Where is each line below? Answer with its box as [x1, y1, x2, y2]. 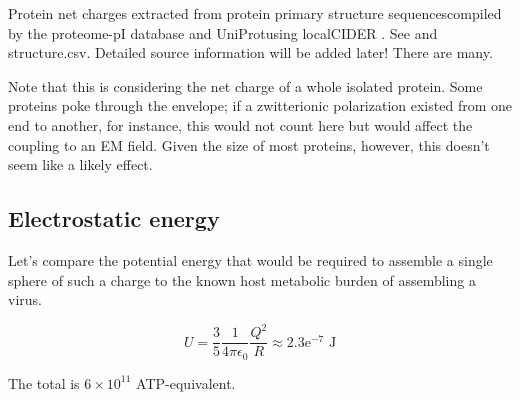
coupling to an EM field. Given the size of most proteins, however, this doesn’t [8, 134, 490, 155]
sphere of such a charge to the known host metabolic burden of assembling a [8, 269, 476, 290]
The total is [8, 372, 80, 393]
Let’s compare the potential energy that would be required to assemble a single [8, 249, 493, 270]
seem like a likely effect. [8, 154, 153, 175]
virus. [8, 289, 42, 310]
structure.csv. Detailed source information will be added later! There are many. [8, 42, 493, 63]
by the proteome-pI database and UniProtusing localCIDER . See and [8, 22, 438, 43]
